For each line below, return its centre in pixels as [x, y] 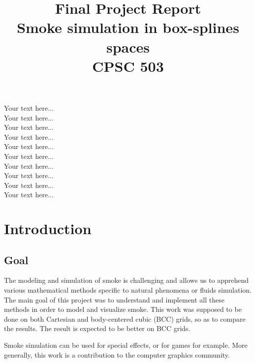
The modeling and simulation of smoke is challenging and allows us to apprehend [127, 280]
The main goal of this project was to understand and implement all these [114, 299]
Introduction [48, 228]
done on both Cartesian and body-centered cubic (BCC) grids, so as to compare [125, 318]
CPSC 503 [128, 66]
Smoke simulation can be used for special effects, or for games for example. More [126, 345]
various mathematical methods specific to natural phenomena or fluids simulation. [128, 290]
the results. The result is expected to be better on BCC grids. [97, 328]
